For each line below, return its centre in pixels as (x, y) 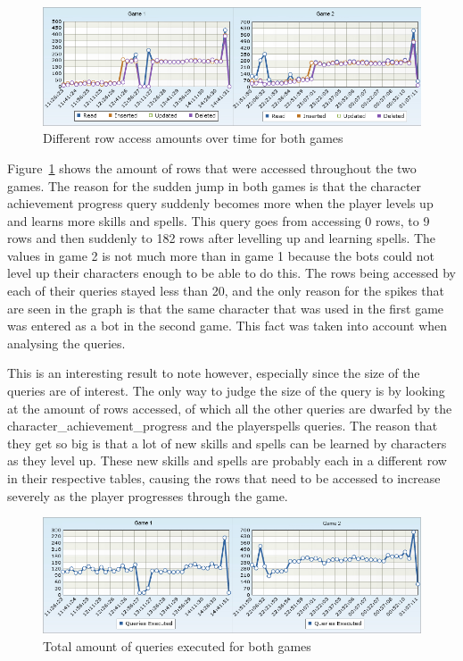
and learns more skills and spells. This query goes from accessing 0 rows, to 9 (219, 220)
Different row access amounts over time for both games (193, 138)
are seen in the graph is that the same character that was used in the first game (226, 308)
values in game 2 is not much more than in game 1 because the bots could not (221, 255)
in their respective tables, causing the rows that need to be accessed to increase (224, 478)
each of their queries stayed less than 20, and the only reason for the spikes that (226, 291)
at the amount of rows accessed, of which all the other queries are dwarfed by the (230, 408)
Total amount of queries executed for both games (177, 645)
